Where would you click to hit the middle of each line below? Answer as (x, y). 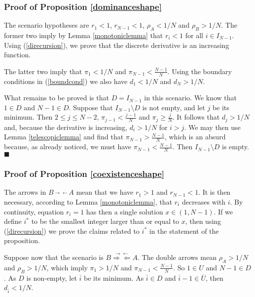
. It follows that (196, 117)
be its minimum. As (114, 277)
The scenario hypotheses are (47, 25)
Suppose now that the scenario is (54, 257)
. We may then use (212, 127)
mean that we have (105, 192)
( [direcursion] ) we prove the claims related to (72, 231)
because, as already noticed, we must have (68, 147)
